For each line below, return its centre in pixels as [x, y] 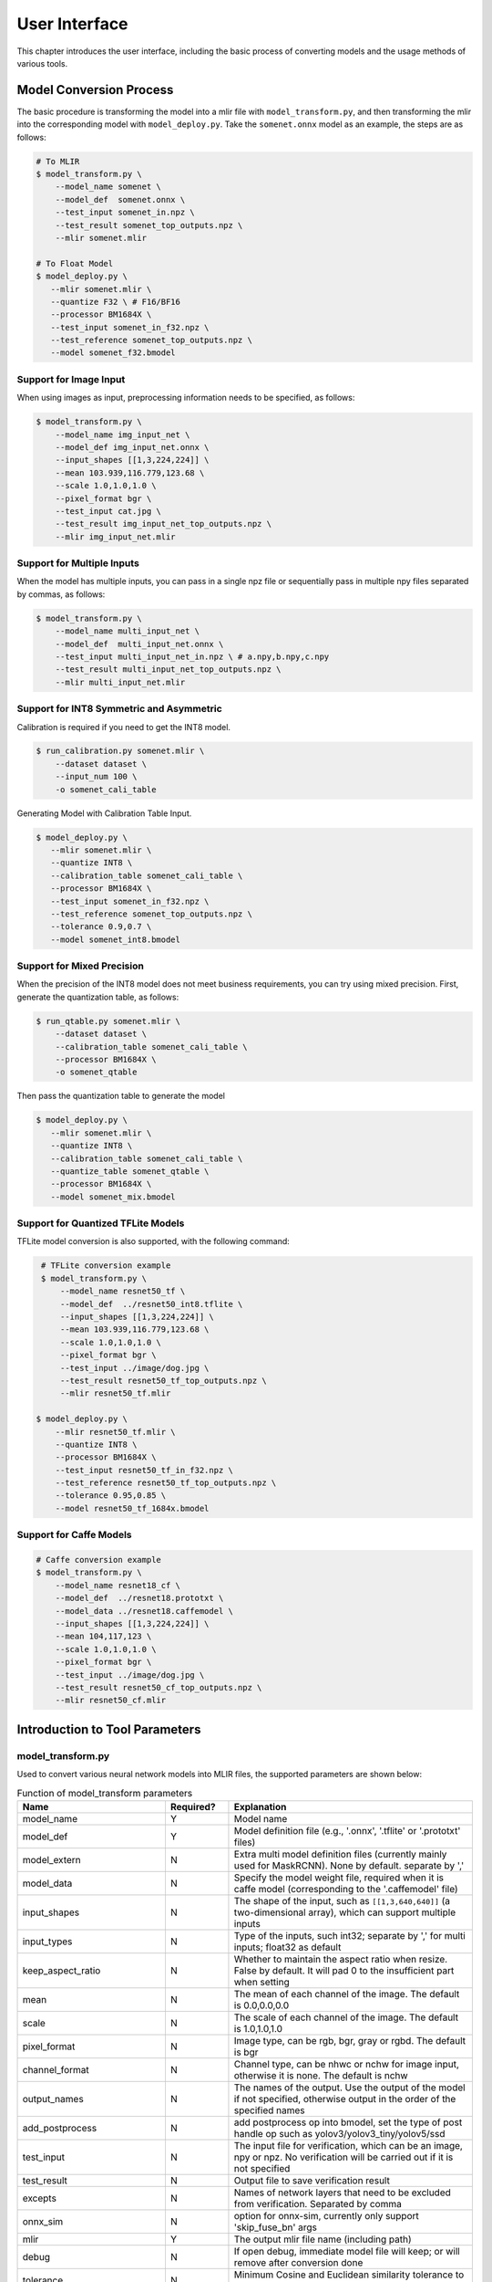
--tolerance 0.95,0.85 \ [111, 1496]
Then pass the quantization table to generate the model [121, 1096]
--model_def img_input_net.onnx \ [132, 447]
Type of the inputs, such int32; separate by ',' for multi [350, 1935]
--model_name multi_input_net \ [128, 631]
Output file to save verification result [312, 2180]
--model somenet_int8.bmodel [116, 939]
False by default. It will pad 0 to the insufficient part [344, 1970]
